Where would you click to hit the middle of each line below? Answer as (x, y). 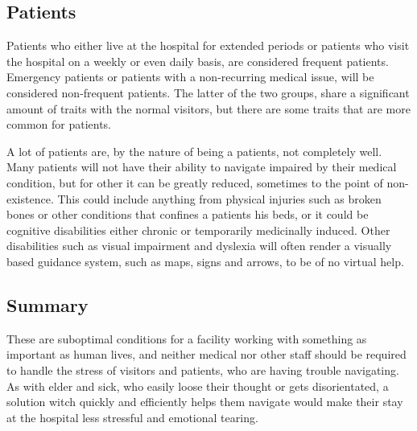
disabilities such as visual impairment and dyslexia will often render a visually (199, 246)
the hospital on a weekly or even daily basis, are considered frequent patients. (198, 61)
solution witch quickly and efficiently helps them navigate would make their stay (205, 402)
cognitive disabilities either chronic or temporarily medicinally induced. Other (198, 230)
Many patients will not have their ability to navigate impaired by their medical (202, 167)
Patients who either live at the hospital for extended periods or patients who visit (208, 45)
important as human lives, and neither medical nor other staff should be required (206, 354)
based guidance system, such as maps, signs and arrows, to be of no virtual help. (205, 261)
